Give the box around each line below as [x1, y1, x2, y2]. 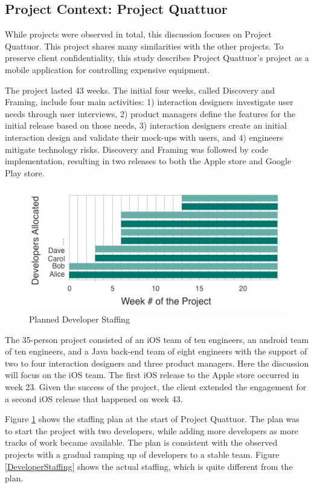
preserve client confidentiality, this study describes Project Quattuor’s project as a [5, 51, 309, 64]
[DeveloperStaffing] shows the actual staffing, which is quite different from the [5, 460, 293, 472]
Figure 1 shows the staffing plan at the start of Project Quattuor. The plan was [5, 413, 300, 425]
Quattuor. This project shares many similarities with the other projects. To [5, 39, 284, 52]
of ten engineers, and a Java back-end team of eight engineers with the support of [5, 345, 307, 358]
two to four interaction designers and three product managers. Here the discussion [5, 356, 309, 369]
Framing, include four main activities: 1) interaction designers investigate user [5, 95, 293, 108]
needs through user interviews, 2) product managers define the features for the [5, 107, 295, 120]
